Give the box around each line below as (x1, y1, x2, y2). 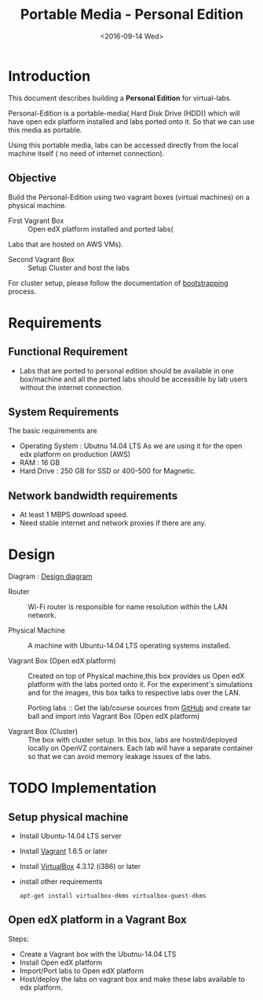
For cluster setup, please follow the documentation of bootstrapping (8, 278, 229, 287)
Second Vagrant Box (8, 254, 75, 264)
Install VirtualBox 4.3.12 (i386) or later (19, 862, 141, 871)
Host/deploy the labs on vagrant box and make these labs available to (19, 974, 246, 984)
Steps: (8, 934, 29, 943)
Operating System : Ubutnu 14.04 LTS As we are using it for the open (19, 441, 243, 451)
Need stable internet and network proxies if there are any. (19, 518, 206, 527)
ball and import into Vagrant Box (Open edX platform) (27, 712, 200, 721)
